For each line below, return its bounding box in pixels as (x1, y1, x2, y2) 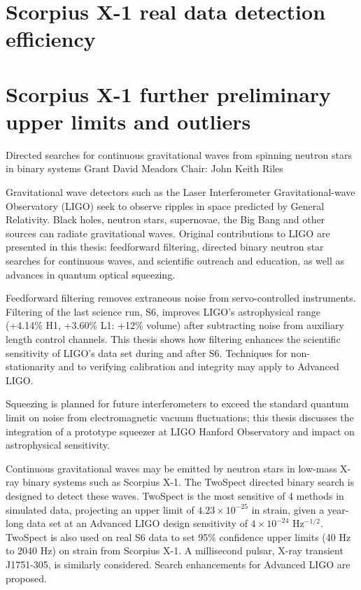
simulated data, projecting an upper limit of (6, 502, 194, 517)
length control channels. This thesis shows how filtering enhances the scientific (6, 332, 341, 346)
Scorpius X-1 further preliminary (6, 79, 332, 108)
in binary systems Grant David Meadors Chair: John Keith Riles (6, 161, 283, 176)
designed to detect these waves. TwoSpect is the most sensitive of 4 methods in (6, 488, 344, 503)
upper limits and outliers (6, 106, 251, 135)
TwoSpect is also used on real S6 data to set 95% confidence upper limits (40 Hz (6, 529, 351, 544)
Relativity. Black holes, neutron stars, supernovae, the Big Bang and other (6, 212, 325, 227)
